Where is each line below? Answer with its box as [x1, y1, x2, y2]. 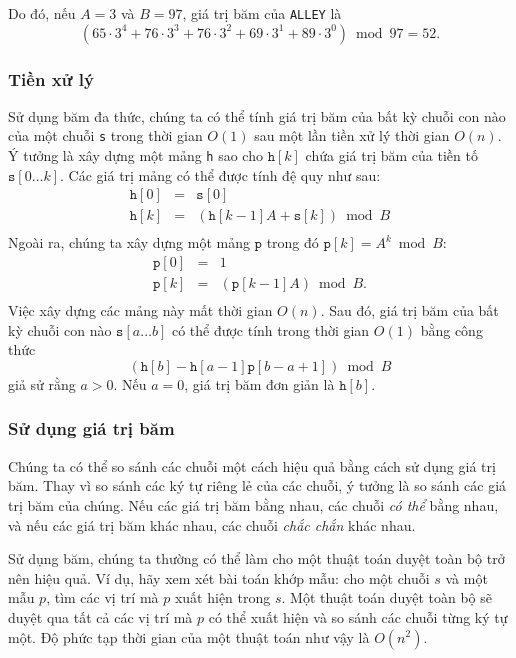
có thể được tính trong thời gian [171, 319, 370, 340]
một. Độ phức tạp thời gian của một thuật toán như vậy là [8, 626, 370, 647]
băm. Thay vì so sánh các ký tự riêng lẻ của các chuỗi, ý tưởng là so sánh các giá [8, 475, 507, 496]
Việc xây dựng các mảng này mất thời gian [8, 300, 273, 321]
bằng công [420, 319, 483, 340]
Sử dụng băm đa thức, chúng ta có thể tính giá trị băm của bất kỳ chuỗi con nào [8, 105, 506, 126]
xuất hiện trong [174, 587, 271, 608]
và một [445, 567, 488, 588]
